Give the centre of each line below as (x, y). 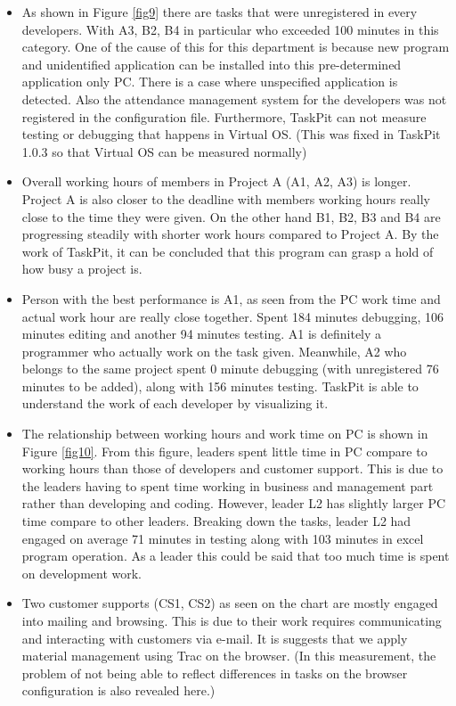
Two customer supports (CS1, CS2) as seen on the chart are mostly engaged (230, 603)
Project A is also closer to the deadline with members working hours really (226, 198)
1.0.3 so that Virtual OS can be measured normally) (164, 151)
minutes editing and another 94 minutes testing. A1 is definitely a (202, 334)
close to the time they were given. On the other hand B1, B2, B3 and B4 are (231, 216)
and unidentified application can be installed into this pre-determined (212, 64)
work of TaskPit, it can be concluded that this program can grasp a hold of (228, 251)
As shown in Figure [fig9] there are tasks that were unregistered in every (220, 12)
